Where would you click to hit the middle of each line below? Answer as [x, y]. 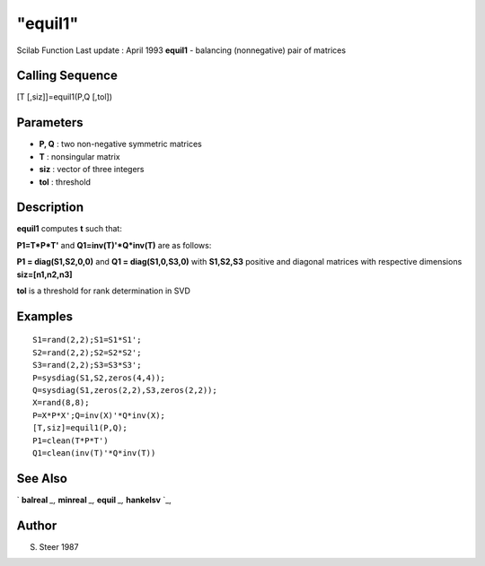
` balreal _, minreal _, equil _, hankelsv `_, [94, 500]
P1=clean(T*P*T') [71, 440]
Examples [45, 316]
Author [37, 525]
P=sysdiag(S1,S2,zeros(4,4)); [99, 378]
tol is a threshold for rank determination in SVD [103, 291]
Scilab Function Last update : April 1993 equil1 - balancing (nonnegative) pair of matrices [181, 50]
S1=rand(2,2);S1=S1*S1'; [87, 340]
